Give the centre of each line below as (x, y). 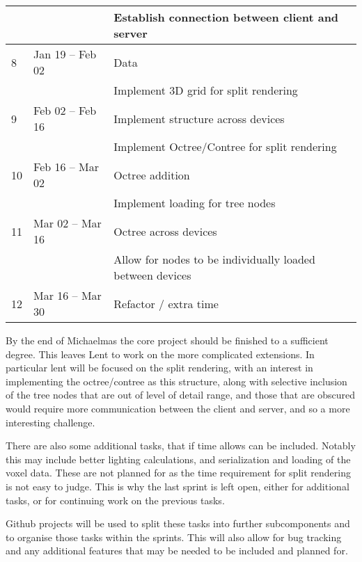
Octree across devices (165, 231)
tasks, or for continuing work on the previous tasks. (115, 500)
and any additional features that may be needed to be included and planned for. (177, 551)
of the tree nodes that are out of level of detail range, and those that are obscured (181, 395)
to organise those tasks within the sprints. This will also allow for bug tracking (174, 537)
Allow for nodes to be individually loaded (214, 259)
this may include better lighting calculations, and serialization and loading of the (178, 459)
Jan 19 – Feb (65, 54)
